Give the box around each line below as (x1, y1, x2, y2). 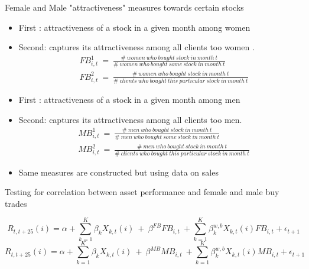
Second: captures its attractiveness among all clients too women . (18, 41, 255, 53)
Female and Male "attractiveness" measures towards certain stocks (5, 1, 244, 13)
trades (5, 197, 27, 209)
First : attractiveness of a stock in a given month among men (18, 93, 240, 106)
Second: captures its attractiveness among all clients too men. (18, 113, 242, 125)
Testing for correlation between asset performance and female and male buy (5, 186, 279, 198)
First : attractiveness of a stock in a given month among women (18, 21, 251, 33)
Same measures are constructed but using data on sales (18, 166, 219, 178)
